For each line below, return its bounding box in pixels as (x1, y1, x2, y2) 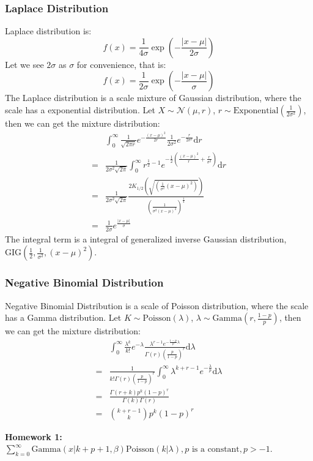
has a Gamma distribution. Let (5, 311, 122, 324)
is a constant (191, 445, 240, 454)
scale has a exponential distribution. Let (5, 103, 155, 116)
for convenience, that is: (76, 58, 166, 70)
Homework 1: (5, 430, 62, 443)
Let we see (5, 58, 44, 70)
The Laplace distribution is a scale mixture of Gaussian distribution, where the (5, 91, 301, 104)
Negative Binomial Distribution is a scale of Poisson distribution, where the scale (5, 299, 309, 312)
